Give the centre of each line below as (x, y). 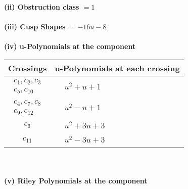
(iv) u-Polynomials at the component (70, 46)
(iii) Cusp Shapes (35, 27)
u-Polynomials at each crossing (117, 68)
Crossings (28, 68)
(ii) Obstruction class (42, 7)
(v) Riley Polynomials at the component (76, 180)
